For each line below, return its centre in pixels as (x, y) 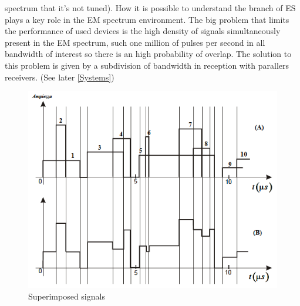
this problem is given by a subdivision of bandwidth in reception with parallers (147, 65)
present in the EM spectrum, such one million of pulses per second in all (135, 42)
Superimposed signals (67, 296)
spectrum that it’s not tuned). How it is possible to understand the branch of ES (150, 8)
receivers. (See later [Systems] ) (60, 77)
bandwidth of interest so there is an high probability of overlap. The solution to (148, 54)
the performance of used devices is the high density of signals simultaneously (143, 31)
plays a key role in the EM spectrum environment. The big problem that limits (147, 19)
